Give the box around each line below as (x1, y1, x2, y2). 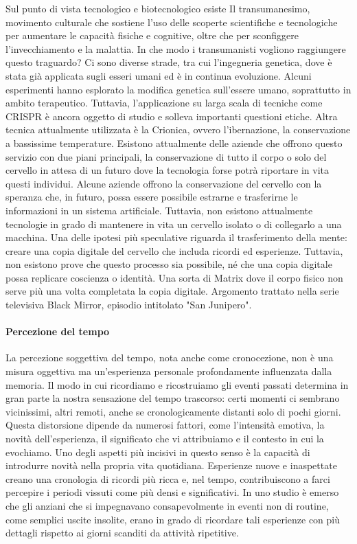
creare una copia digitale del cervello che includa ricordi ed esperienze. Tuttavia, (5, 243, 343, 258)
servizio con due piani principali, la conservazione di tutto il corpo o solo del (5, 149, 327, 163)
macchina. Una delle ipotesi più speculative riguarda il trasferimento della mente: (5, 230, 347, 245)
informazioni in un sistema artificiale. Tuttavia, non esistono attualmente (5, 203, 313, 217)
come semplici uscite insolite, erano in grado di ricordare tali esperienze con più (5, 512, 341, 526)
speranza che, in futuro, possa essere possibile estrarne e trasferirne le (5, 190, 298, 204)
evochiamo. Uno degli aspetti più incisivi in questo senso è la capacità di (5, 444, 310, 459)
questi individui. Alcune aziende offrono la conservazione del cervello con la (5, 176, 322, 190)
